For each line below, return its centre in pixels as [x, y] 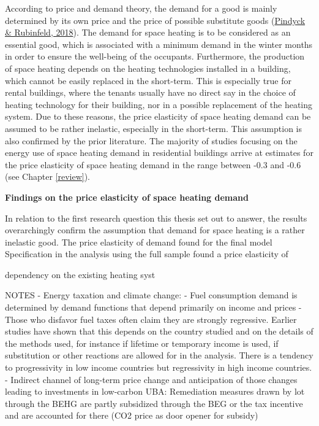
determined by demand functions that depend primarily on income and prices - [153, 307]
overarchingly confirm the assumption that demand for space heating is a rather [155, 230]
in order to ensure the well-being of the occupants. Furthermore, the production [155, 56]
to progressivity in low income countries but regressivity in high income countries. [159, 367]
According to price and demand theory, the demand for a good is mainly [141, 8]
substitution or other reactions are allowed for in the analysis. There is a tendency [159, 355]
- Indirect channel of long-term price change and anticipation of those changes [151, 379]
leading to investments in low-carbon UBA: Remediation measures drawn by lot [155, 391]
